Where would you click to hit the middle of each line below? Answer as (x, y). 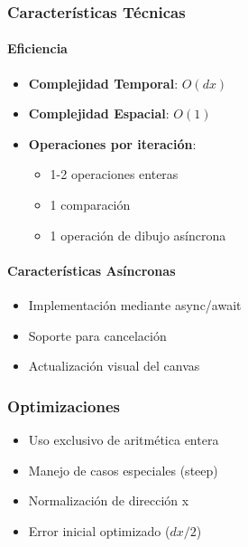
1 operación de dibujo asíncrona (138, 235)
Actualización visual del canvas (114, 366)
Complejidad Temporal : (103, 83)
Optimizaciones (64, 406)
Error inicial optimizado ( (99, 530)
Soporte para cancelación (97, 335)
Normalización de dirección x (109, 500)
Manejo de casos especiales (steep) (123, 470)
